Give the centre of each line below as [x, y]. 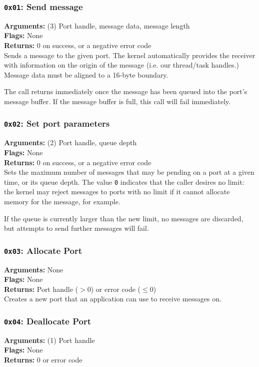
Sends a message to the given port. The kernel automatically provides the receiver [130, 55]
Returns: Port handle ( [41, 289]
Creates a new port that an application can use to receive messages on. [113, 299]
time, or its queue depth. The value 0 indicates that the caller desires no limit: [124, 181]
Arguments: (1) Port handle [49, 340]
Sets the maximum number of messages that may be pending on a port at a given [129, 172]
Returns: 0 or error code [43, 359]
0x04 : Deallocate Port [48, 321]
